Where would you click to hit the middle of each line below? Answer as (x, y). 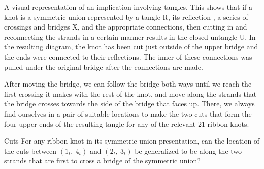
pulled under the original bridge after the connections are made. (104, 66)
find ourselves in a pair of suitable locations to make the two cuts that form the (128, 113)
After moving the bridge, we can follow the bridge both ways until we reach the (128, 84)
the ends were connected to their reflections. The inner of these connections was (128, 56)
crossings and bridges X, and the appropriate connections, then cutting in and (126, 27)
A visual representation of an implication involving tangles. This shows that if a (128, 7)
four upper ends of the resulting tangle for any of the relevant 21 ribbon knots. (127, 123)
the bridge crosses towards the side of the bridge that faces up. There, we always (129, 104)
